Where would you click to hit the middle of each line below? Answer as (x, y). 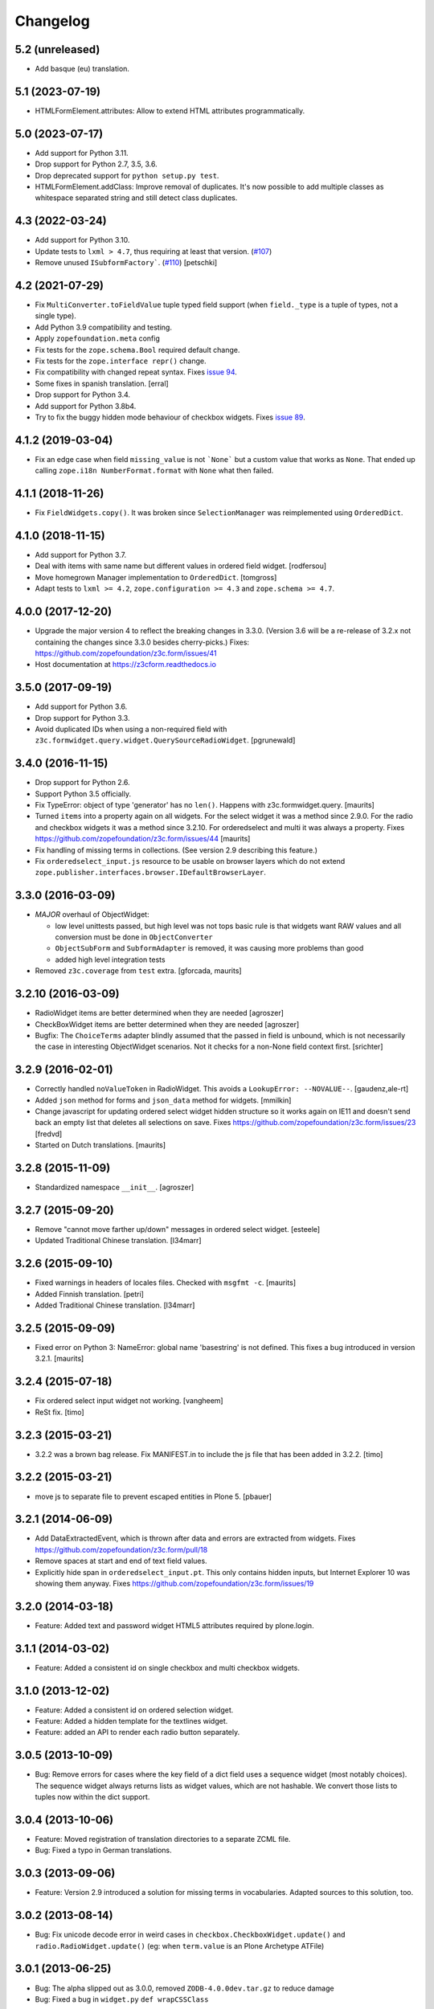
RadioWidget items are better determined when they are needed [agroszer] (160, 1013)
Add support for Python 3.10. (82, 240)
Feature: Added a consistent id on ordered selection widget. (134, 1710)
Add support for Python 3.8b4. (86, 406)
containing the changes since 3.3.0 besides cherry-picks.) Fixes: (142, 642)
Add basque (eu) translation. (82, 69)
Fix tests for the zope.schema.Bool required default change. (137, 350)
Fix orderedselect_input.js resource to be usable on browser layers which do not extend (190, 861)
